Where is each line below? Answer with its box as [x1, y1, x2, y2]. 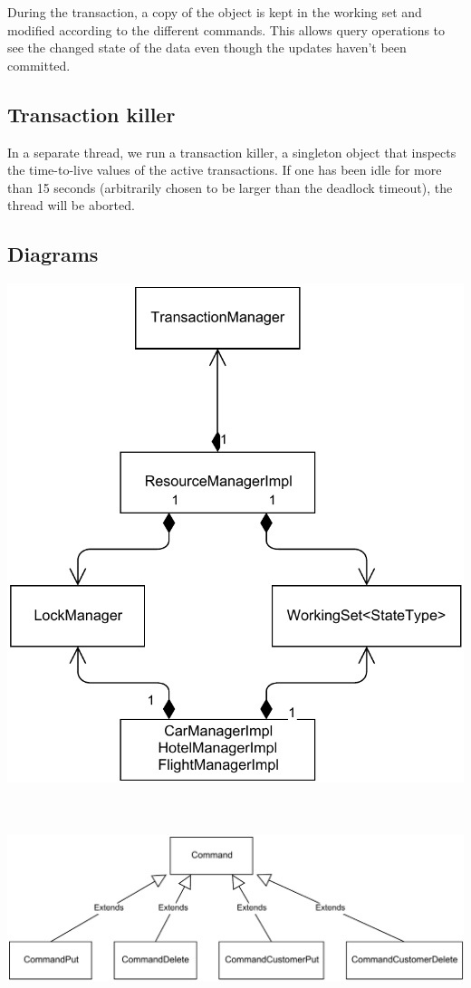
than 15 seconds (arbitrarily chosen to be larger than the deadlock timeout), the [7, 177, 453, 197]
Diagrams [7, 240, 99, 268]
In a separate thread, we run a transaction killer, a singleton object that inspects [7, 142, 457, 161]
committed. [7, 55, 71, 74]
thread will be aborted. [7, 196, 135, 215]
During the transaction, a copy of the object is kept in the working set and [7, 3, 422, 21]
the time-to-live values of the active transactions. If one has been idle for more [7, 160, 442, 179]
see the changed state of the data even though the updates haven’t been [7, 38, 407, 57]
